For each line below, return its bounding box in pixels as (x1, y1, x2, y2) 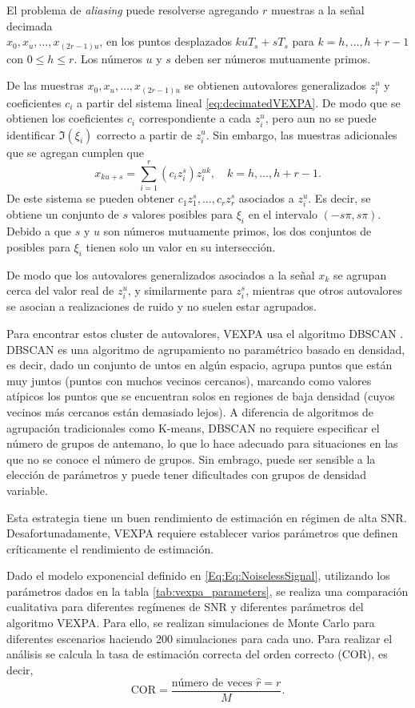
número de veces (171, 677, 253, 689)
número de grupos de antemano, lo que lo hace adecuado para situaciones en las (6, 435, 398, 452)
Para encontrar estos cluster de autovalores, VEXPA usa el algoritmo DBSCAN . (6, 324, 404, 341)
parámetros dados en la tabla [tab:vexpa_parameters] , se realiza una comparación (6, 582, 409, 599)
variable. (6, 481, 48, 498)
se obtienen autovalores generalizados (184, 77, 366, 94)
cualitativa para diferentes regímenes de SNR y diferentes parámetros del (6, 598, 364, 615)
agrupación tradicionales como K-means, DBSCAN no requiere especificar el (6, 419, 380, 436)
